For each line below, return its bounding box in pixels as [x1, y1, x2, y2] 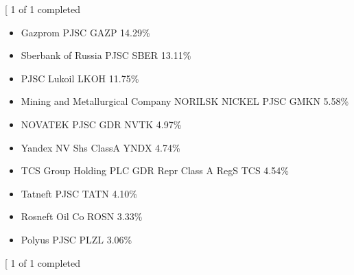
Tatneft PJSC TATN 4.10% [21, 186, 137, 200]
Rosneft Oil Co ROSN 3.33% [21, 209, 143, 224]
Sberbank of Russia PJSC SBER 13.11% [21, 48, 191, 62]
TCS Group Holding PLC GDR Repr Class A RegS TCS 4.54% [21, 163, 289, 178]
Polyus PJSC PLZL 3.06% [21, 232, 132, 246]
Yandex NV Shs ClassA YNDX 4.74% [21, 140, 180, 154]
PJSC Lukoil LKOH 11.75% [21, 71, 139, 85]
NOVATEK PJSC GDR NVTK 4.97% [21, 117, 182, 131]
